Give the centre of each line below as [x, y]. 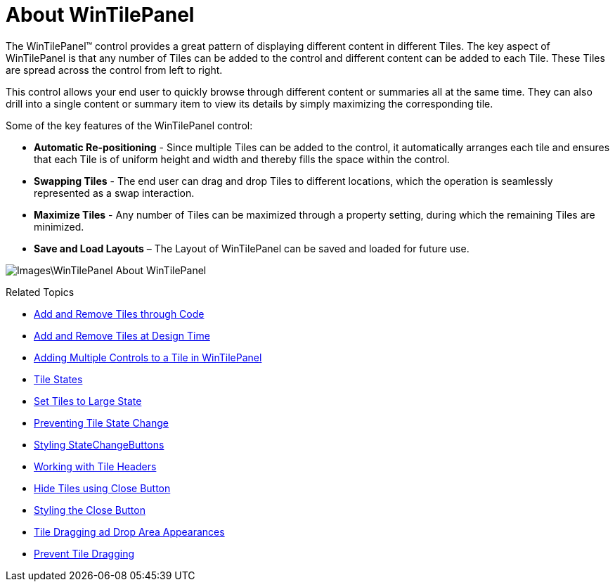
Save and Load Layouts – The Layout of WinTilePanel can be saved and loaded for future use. [252, 248]
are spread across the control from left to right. [114, 70]
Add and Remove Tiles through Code [119, 314]
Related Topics [40, 292]
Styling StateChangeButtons [99, 444]
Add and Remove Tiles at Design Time [122, 335]
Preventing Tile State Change [102, 422]
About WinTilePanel [100, 15]
